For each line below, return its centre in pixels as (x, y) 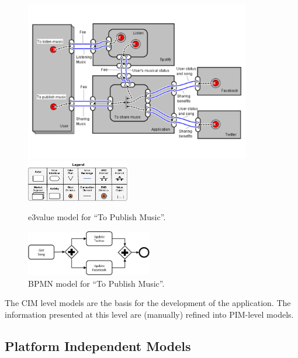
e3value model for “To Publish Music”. (97, 217)
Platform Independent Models (98, 346)
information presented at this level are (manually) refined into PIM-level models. (149, 314)
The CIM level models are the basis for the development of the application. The (148, 303)
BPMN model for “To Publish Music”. (96, 283)
